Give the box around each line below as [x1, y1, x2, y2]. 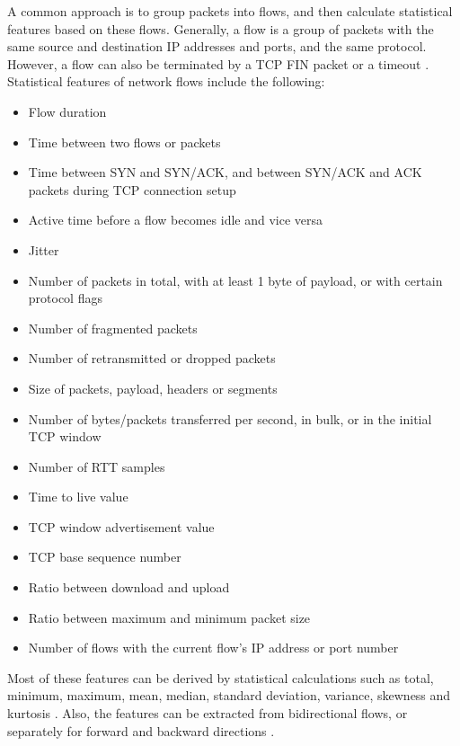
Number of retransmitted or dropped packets [28, 349, 276, 368]
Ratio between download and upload [28, 578, 230, 597]
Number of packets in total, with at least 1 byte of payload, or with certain [28, 271, 443, 289]
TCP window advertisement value [28, 517, 215, 536]
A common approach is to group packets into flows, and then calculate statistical [7, 2, 453, 20]
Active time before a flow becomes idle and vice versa [28, 210, 323, 229]
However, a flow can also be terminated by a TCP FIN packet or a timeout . [7, 54, 429, 73]
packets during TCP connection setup [28, 180, 236, 199]
